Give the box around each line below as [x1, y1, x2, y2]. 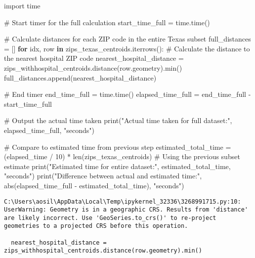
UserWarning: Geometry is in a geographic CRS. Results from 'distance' [4, 206, 248, 214]
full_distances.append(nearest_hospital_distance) [4, 72, 157, 83]
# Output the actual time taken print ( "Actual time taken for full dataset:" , [4, 115, 232, 126]
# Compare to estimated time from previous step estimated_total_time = [4, 141, 231, 152]
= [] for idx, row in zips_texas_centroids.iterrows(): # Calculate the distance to [4, 43, 250, 53]
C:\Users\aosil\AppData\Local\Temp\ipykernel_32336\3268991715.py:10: [4, 198, 241, 205]
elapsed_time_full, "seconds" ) [4, 125, 94, 135]
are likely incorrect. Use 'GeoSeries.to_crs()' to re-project [4, 214, 216, 221]
